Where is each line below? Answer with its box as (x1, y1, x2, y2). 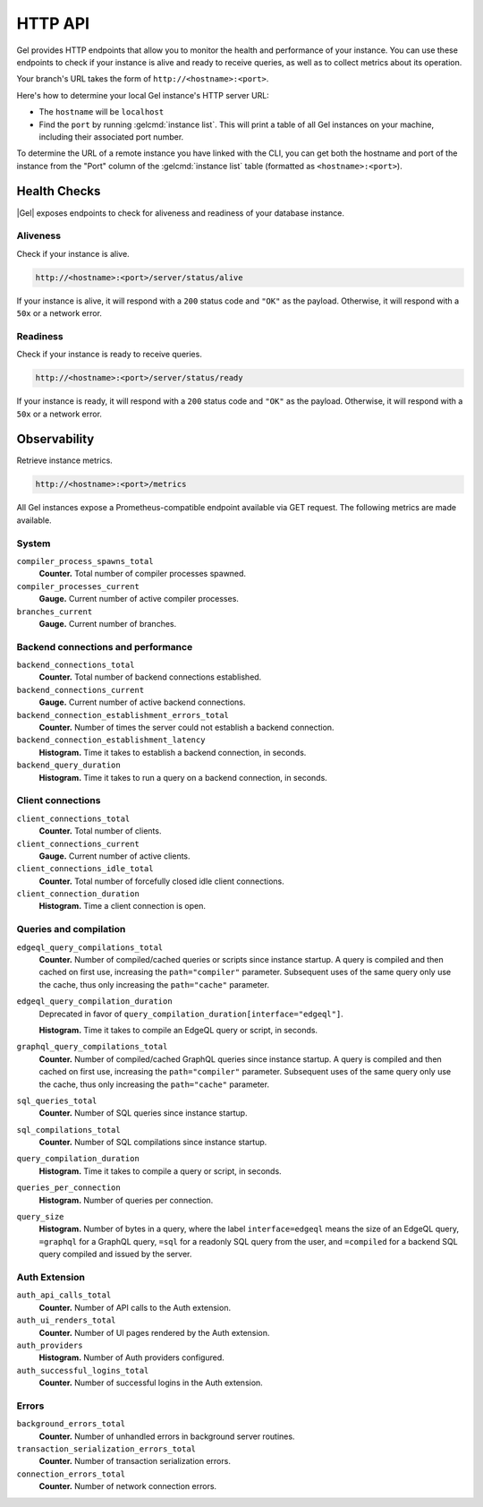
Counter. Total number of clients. (38, 826, 162, 836)
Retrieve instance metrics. (16, 455, 114, 466)
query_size (16, 1212, 64, 1222)
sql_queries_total (16, 1095, 97, 1106)
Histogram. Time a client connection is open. (38, 901, 206, 912)
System (16, 537, 51, 550)
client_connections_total (16, 813, 131, 824)
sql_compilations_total (16, 1125, 121, 1135)
